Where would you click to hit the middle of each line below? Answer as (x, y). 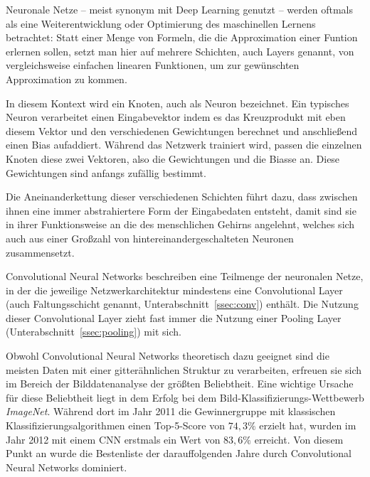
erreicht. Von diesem (299, 439)
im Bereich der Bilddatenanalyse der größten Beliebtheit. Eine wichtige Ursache (180, 384)
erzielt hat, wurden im (308, 425)
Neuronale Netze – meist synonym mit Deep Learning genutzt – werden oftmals (179, 9)
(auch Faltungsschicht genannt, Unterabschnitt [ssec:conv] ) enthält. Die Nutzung (182, 304)
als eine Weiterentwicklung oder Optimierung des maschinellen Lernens (161, 23)
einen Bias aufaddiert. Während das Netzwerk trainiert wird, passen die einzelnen (184, 145)
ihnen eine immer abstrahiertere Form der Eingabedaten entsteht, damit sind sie (181, 210)
